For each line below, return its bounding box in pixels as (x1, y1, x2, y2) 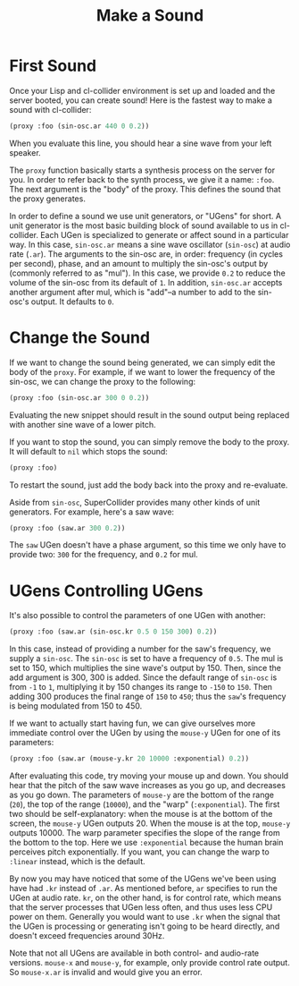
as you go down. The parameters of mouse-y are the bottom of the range (9, 789, 275, 801)
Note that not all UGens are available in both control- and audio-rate (9, 948, 260, 958)
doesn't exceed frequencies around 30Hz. (9, 931, 165, 941)
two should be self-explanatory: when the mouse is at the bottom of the (9, 809, 273, 820)
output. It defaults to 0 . (30, 296, 114, 307)
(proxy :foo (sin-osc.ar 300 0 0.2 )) (9, 393, 150, 403)
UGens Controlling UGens (9, 581, 203, 600)
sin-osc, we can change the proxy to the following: (9, 376, 196, 387)
